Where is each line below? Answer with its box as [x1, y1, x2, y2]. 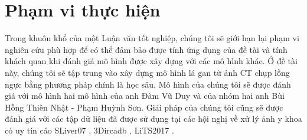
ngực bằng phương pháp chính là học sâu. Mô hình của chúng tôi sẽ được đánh [5, 78, 291, 90]
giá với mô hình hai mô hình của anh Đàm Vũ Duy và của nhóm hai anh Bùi [5, 89, 285, 102]
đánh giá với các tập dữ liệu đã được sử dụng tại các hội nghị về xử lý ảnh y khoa [5, 112, 302, 125]
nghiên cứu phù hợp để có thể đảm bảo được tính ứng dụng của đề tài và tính [5, 43, 288, 55]
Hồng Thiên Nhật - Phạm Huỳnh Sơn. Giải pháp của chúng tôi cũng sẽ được [5, 101, 283, 113]
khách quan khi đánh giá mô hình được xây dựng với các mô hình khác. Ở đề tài [5, 55, 298, 67]
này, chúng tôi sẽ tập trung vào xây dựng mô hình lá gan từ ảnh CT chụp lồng [5, 66, 290, 78]
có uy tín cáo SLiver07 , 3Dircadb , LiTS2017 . [5, 124, 174, 136]
